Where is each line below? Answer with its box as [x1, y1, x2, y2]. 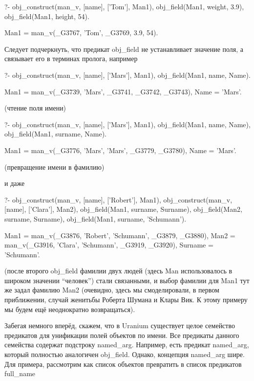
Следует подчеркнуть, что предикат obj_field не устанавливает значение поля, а [4, 44, 244, 54]
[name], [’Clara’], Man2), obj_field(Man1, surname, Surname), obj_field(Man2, [4, 204, 242, 214]
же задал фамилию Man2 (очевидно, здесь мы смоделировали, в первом [4, 285, 219, 295]
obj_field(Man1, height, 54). [4, 11, 89, 21]
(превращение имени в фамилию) [4, 161, 105, 172]
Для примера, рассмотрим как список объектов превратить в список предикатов [4, 359, 242, 369]
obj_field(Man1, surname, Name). [4, 129, 106, 139]
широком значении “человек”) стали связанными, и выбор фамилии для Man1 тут [4, 275, 250, 285]
